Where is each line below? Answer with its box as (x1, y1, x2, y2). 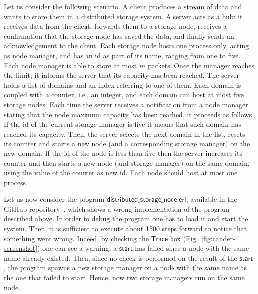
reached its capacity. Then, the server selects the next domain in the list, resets (4, 128, 245, 139)
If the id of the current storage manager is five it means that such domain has (4, 119, 241, 129)
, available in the (186, 194, 237, 204)
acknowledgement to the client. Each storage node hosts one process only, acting (4, 40, 249, 51)
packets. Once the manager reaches (147, 60, 254, 70)
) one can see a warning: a (37, 243, 117, 253)
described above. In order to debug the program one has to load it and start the (4, 213, 248, 224)
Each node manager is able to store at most (4, 60, 137, 70)
